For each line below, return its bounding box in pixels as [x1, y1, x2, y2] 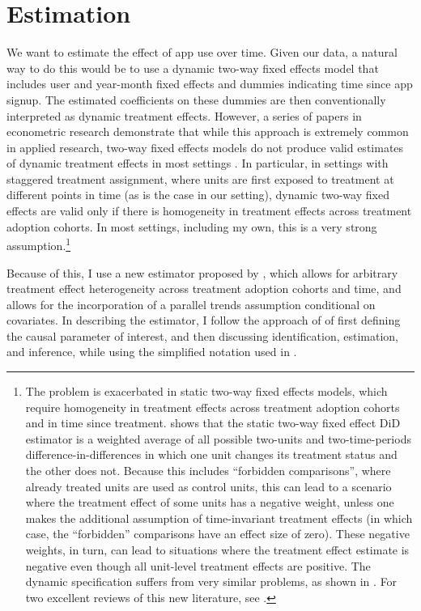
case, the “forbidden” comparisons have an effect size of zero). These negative [25, 525, 410, 542]
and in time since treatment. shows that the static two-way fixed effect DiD [25, 414, 401, 431]
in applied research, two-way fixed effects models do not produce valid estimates [6, 138, 404, 155]
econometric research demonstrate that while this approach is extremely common [6, 123, 409, 140]
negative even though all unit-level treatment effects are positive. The [25, 557, 371, 574]
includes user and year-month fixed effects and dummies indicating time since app [6, 75, 413, 92]
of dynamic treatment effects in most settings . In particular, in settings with [6, 155, 389, 172]
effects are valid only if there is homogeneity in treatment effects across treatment [6, 202, 412, 219]
